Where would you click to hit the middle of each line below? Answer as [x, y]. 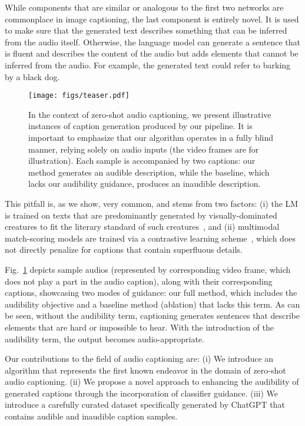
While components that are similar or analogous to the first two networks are [144, 7]
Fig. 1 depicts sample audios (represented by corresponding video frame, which [148, 269]
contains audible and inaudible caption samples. [91, 416]
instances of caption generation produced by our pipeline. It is [140, 126]
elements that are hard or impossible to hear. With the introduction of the [140, 327]
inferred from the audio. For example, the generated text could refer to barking [148, 65]
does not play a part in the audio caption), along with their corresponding [139, 281]
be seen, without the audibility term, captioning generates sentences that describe [152, 316]
